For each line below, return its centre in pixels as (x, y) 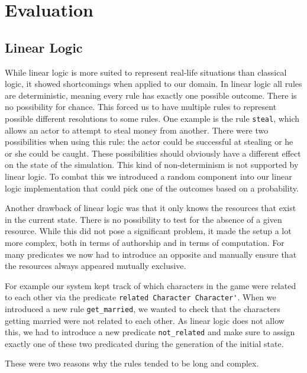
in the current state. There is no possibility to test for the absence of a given (143, 219)
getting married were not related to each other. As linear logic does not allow (145, 320)
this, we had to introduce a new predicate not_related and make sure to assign (150, 332)
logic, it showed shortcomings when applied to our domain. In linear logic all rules (153, 84)
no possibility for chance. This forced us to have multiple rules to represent (141, 107)
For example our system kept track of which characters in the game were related (151, 285)
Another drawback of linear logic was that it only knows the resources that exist (151, 208)
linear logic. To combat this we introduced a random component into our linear (148, 176)
